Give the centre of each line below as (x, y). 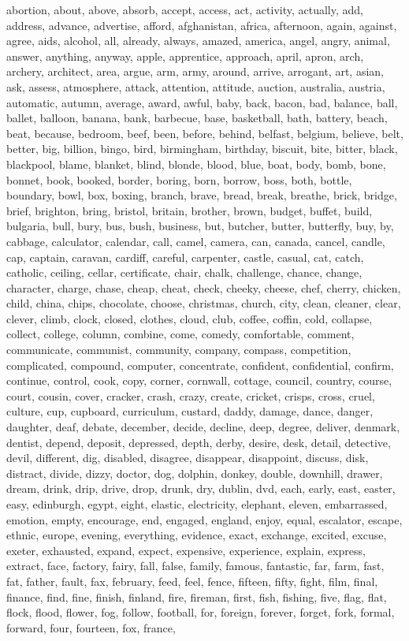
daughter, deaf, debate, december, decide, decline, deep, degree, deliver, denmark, (203, 427)
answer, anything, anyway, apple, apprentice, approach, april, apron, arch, (185, 56)
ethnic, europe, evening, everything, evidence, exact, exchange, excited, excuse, (197, 535)
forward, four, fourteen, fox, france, (91, 627)
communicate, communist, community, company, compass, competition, (179, 350)
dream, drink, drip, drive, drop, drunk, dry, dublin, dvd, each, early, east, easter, (201, 488)
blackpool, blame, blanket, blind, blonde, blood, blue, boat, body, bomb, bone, (196, 164)
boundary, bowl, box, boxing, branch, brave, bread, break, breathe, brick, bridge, (202, 195)
